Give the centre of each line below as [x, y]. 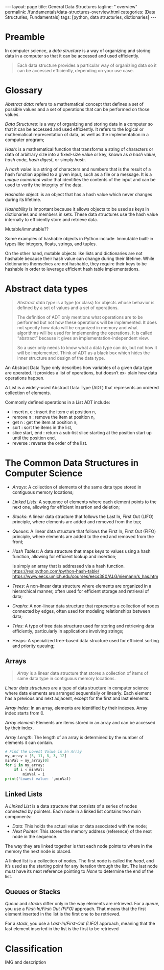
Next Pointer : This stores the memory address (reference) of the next [82, 831]
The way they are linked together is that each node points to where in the [79, 846]
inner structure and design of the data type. [61, 358]
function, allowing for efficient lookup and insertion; [64, 556]
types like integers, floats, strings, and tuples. [51, 244]
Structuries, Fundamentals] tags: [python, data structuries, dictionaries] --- [81, 17]
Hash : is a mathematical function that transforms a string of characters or [79, 149]
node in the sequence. [35, 836]
